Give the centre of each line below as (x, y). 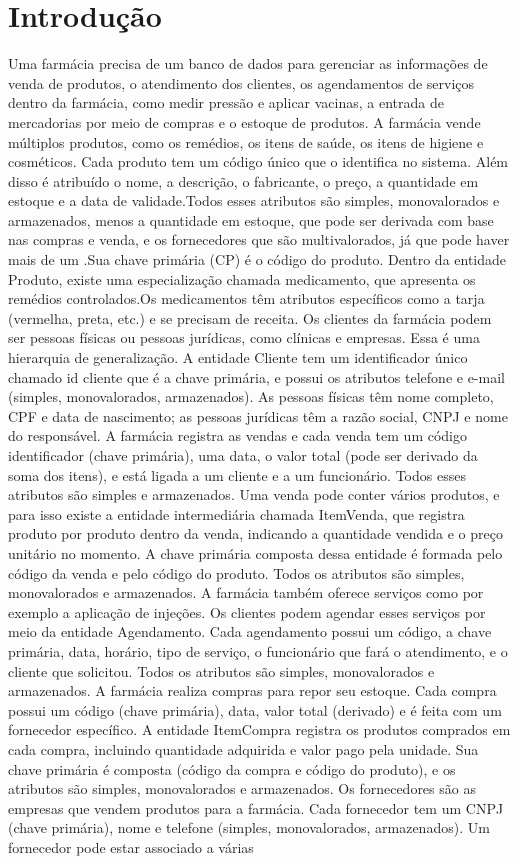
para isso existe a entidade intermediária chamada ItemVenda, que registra (236, 513)
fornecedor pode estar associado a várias (131, 846)
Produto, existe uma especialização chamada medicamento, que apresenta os (242, 278)
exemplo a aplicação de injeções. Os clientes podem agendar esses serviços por (247, 611)
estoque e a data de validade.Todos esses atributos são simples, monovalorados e (254, 200)
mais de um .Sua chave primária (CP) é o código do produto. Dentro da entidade (257, 259)
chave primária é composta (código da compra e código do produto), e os (232, 768)
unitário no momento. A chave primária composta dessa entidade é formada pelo (255, 552)
